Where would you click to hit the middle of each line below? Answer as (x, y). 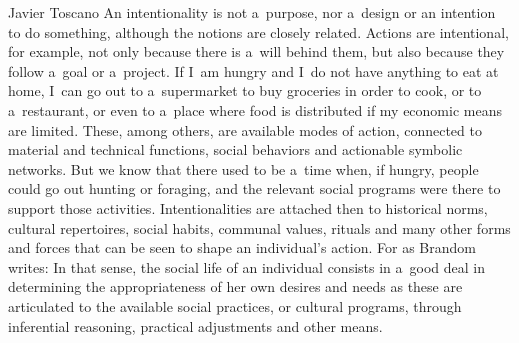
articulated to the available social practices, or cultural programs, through (235, 305)
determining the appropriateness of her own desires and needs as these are (235, 286)
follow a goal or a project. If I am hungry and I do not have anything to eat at (253, 70)
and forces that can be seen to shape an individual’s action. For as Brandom (242, 247)
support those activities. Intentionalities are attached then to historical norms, (248, 207)
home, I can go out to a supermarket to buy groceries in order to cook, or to (245, 90)
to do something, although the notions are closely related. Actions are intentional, (258, 31)
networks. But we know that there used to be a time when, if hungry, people (243, 168)
